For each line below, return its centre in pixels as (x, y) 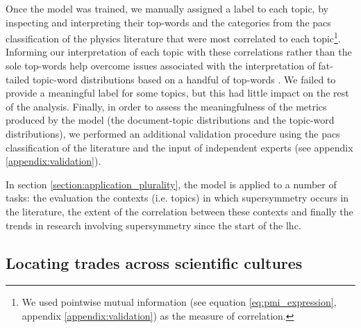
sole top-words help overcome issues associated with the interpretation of (160, 66)
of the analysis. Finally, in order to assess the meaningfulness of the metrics (166, 106)
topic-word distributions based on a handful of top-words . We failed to (184, 79)
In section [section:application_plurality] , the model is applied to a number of (171, 184)
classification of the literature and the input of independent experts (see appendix (179, 147)
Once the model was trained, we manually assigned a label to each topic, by (167, 8)
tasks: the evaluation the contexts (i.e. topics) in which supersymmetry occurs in (177, 198)
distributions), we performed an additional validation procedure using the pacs (173, 133)
